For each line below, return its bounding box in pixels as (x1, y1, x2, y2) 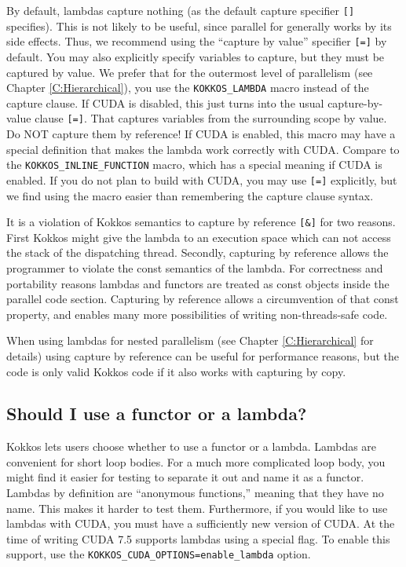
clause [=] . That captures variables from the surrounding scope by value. (35, 110, 387, 126)
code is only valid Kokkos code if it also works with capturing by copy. (6, 363, 346, 379)
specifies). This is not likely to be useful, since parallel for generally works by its (6, 17, 392, 34)
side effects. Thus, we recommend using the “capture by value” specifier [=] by (6, 33, 387, 49)
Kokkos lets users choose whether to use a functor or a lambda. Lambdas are (6, 438, 377, 455)
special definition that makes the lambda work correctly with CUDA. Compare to (6, 141, 400, 157)
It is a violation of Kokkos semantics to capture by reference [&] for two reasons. (6, 214, 396, 230)
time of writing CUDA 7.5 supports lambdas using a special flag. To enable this (6, 530, 390, 547)
